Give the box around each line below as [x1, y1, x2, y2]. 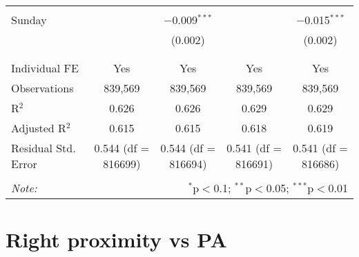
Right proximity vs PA [6, 225, 227, 254]
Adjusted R [11, 120, 66, 136]
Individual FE [11, 60, 79, 76]
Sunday [11, 12, 47, 28]
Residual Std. [11, 140, 76, 156]
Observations [11, 80, 74, 96]
